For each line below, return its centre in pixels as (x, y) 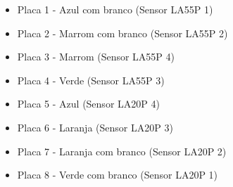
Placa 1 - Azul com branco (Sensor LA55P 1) (115, 9)
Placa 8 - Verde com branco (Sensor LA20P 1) (118, 175)
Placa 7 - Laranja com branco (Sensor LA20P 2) (122, 151)
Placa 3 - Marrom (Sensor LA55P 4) (96, 57)
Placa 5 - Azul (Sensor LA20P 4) (88, 104)
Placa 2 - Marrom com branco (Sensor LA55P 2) (122, 33)
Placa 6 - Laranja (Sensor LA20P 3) (95, 127)
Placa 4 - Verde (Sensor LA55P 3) (91, 80)
